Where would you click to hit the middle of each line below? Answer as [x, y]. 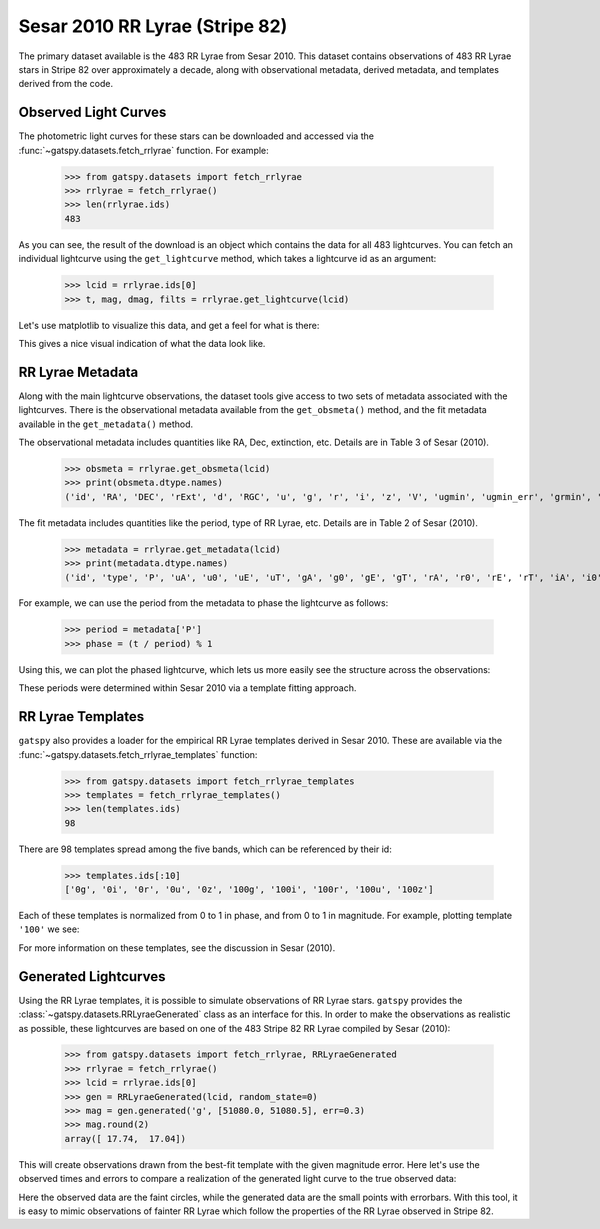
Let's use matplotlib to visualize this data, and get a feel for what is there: [169, 325]
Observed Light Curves [92, 112]
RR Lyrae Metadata [78, 371]
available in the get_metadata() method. [106, 424]
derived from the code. [66, 84]
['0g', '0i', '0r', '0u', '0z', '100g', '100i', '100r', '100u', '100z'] [249, 889]
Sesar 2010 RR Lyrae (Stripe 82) [153, 26]
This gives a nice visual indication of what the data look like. [142, 343]
